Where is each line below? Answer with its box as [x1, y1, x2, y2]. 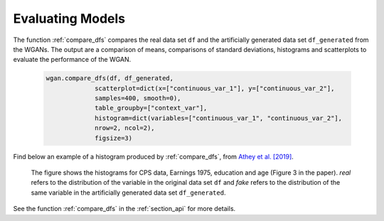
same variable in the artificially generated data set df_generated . [31, 188, 226, 197]
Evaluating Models [13, 11, 126, 26]
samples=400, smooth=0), [95, 95, 181, 102]
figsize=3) [95, 134, 133, 142]
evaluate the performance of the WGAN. [13, 55, 132, 64]
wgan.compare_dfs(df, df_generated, [46, 75, 174, 82]
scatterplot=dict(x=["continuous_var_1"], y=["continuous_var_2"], [95, 84, 335, 92]
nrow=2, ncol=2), [95, 124, 156, 132]
